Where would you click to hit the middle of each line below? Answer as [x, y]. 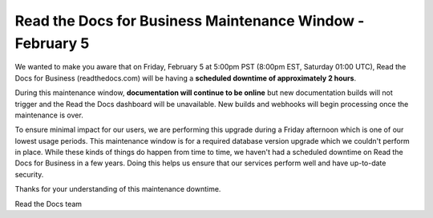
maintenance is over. [49, 115]
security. [29, 174]
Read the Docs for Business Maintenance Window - [190, 21]
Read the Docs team [49, 204]
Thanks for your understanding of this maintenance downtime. [118, 189]
